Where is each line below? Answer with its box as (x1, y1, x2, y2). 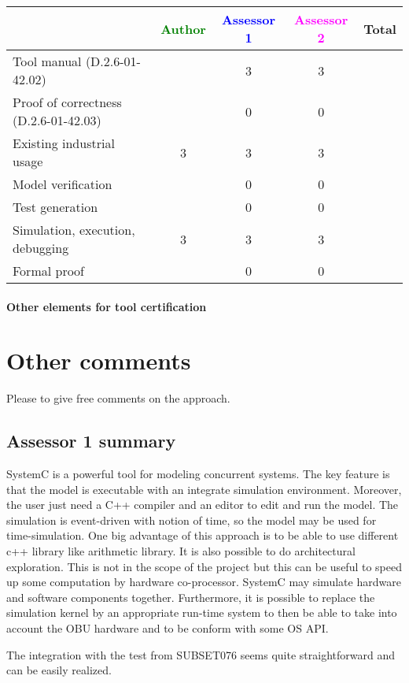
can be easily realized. (6, 662, 112, 678)
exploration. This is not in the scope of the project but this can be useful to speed (6, 558, 402, 574)
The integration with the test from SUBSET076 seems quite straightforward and (6, 646, 396, 663)
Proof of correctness (13, 93, 122, 111)
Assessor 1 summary (6, 429, 176, 453)
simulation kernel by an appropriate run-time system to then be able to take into (6, 604, 397, 621)
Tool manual (13, 52, 82, 70)
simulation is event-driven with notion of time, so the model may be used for (6, 511, 377, 528)
